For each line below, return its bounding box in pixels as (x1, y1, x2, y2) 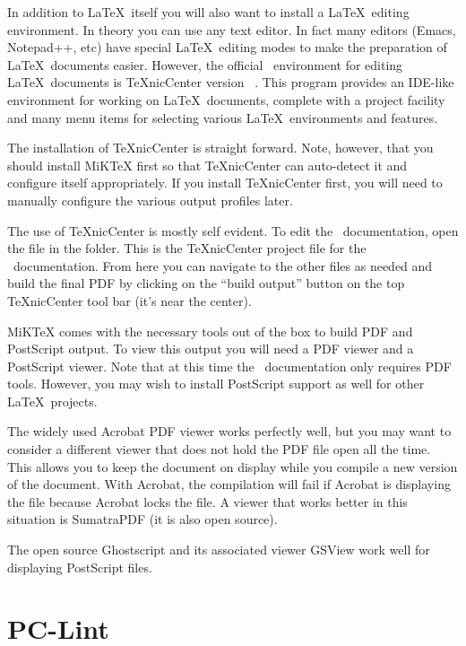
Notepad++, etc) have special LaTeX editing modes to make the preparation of (7, 38, 447, 57)
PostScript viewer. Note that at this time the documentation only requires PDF (7, 356, 452, 375)
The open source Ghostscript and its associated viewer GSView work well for (7, 540, 430, 559)
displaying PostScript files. (7, 557, 152, 576)
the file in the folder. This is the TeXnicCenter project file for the (7, 239, 367, 258)
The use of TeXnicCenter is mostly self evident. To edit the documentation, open (7, 221, 459, 240)
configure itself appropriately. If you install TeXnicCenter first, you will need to (7, 173, 443, 192)
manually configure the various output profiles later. (7, 190, 293, 209)
